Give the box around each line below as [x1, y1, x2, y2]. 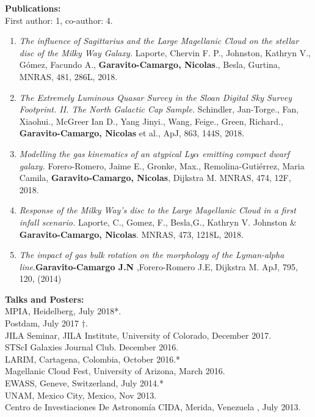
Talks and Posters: [5, 292, 84, 305]
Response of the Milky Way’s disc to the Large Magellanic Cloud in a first [19, 204, 296, 216]
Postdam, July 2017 [5, 317, 79, 330]
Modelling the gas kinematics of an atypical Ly [19, 147, 194, 160]
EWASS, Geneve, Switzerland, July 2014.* [5, 377, 164, 389]
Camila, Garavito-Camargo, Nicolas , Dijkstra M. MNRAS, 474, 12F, [19, 171, 291, 184]
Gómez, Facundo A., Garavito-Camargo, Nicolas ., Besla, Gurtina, [19, 58, 280, 71]
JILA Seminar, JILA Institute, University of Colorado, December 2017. [5, 328, 272, 341]
